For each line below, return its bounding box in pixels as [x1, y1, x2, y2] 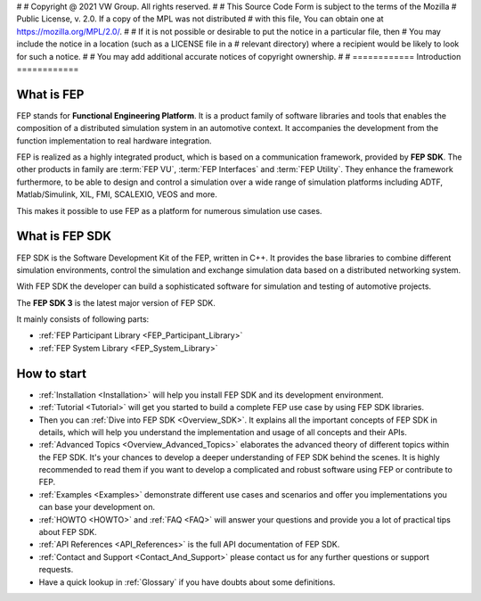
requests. [38, 564, 74, 575]
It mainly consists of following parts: [16, 314, 150, 325]
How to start [16, 366, 86, 381]
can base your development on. [38, 502, 156, 513]
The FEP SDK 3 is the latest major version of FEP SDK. [16, 297, 216, 308]
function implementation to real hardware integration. [16, 135, 213, 146]
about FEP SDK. [38, 527, 97, 538]
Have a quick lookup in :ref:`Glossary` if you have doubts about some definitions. [38, 576, 336, 588]
